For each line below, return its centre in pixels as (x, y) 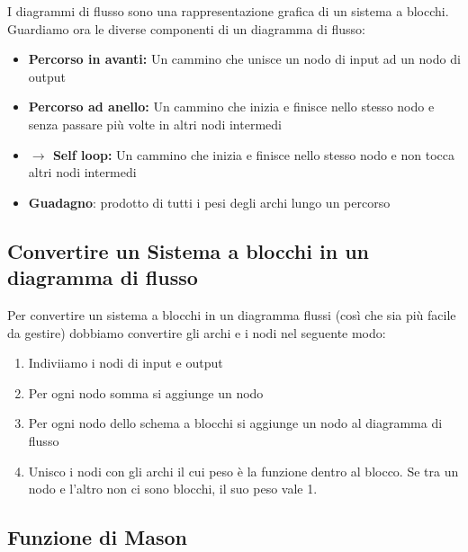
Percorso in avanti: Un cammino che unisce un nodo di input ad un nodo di (244, 59)
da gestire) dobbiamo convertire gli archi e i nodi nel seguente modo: (197, 332)
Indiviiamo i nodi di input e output (126, 363)
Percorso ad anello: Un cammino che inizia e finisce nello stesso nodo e (231, 107)
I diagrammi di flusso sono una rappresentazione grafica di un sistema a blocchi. (228, 11)
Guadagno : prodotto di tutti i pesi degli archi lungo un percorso (209, 202)
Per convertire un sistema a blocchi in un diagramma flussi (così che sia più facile (232, 314)
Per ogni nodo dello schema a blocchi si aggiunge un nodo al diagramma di (235, 423)
